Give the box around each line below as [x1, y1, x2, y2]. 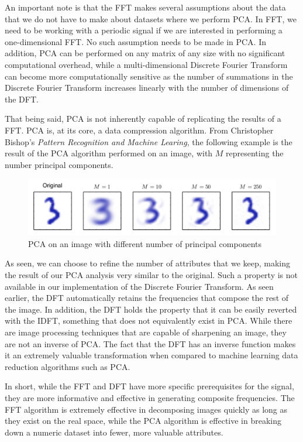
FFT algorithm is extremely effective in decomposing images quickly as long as [5, 403, 288, 415]
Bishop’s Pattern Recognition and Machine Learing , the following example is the [5, 135, 292, 148]
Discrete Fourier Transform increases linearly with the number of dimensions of [5, 81, 289, 94]
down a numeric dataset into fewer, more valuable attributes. [5, 426, 223, 438]
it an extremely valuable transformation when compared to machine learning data [5, 349, 298, 361]
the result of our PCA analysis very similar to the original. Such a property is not [5, 268, 298, 280]
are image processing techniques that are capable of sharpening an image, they [5, 325, 287, 338]
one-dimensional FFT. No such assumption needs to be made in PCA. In [5, 35, 267, 47]
